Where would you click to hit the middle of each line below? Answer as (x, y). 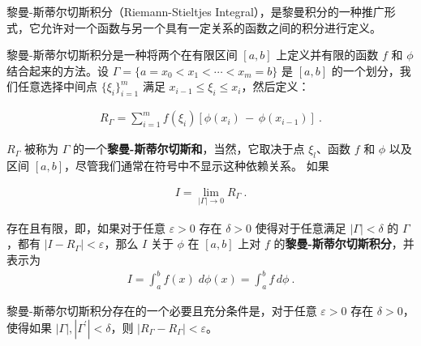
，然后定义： (275, 86)
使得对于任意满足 (301, 227)
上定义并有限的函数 (327, 55)
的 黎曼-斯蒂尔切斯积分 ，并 (344, 243)
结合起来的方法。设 (58, 70)
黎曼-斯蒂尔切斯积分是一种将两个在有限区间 (122, 55)
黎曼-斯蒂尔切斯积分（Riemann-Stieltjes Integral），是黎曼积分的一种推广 (195, 11)
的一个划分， (365, 70)
